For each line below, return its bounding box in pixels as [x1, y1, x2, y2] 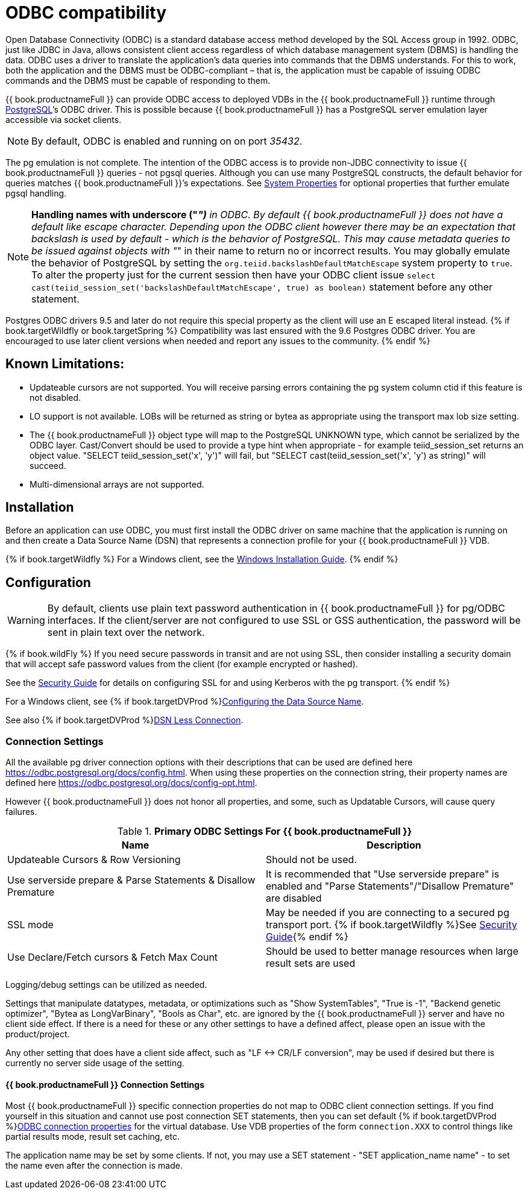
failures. [5, 806, 37, 817]
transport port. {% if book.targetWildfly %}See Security [266, 919, 517, 931]
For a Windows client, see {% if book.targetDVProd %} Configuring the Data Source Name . [5, 696, 364, 707]
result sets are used [266, 957, 356, 970]
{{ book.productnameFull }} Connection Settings [5, 1079, 204, 1090]
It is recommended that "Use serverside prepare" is [266, 868, 500, 881]
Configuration [5, 574, 91, 590]
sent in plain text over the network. [47, 626, 205, 639]
